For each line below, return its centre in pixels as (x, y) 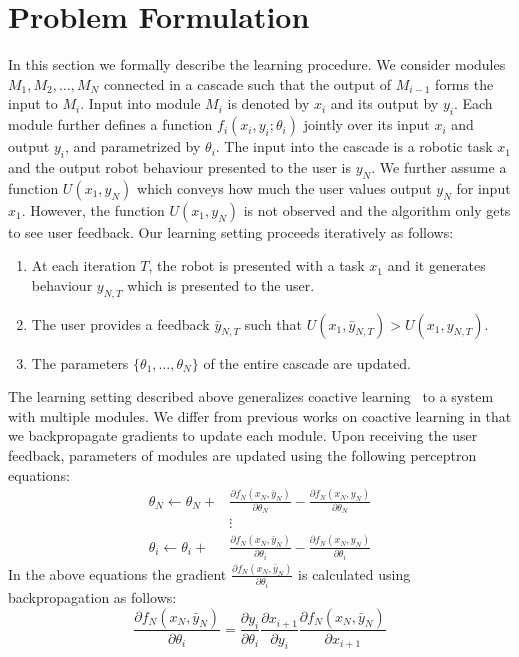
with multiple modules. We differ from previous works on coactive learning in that (260, 415)
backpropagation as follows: (92, 596)
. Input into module (140, 103)
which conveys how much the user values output (284, 187)
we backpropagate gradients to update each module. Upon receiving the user (243, 435)
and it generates (436, 265)
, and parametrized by (132, 146)
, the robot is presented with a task (256, 265)
